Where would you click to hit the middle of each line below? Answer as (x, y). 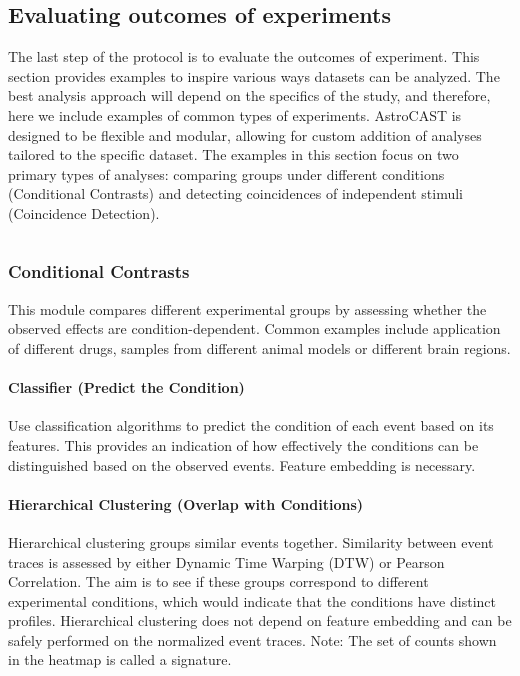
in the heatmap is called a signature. (120, 659)
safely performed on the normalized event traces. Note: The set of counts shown (252, 639)
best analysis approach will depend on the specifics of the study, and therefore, (249, 95)
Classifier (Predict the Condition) (126, 387)
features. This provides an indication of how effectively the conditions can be (243, 444)
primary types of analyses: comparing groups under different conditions (226, 173)
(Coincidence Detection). (84, 212)
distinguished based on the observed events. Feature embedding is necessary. (242, 464)
